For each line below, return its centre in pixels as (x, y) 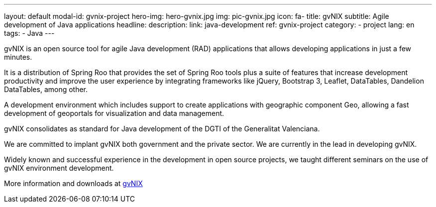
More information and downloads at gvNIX (73, 183)
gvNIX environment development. (59, 168)
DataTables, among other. (46, 89)
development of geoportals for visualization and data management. (114, 113)
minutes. (18, 57)
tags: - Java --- (29, 33)
